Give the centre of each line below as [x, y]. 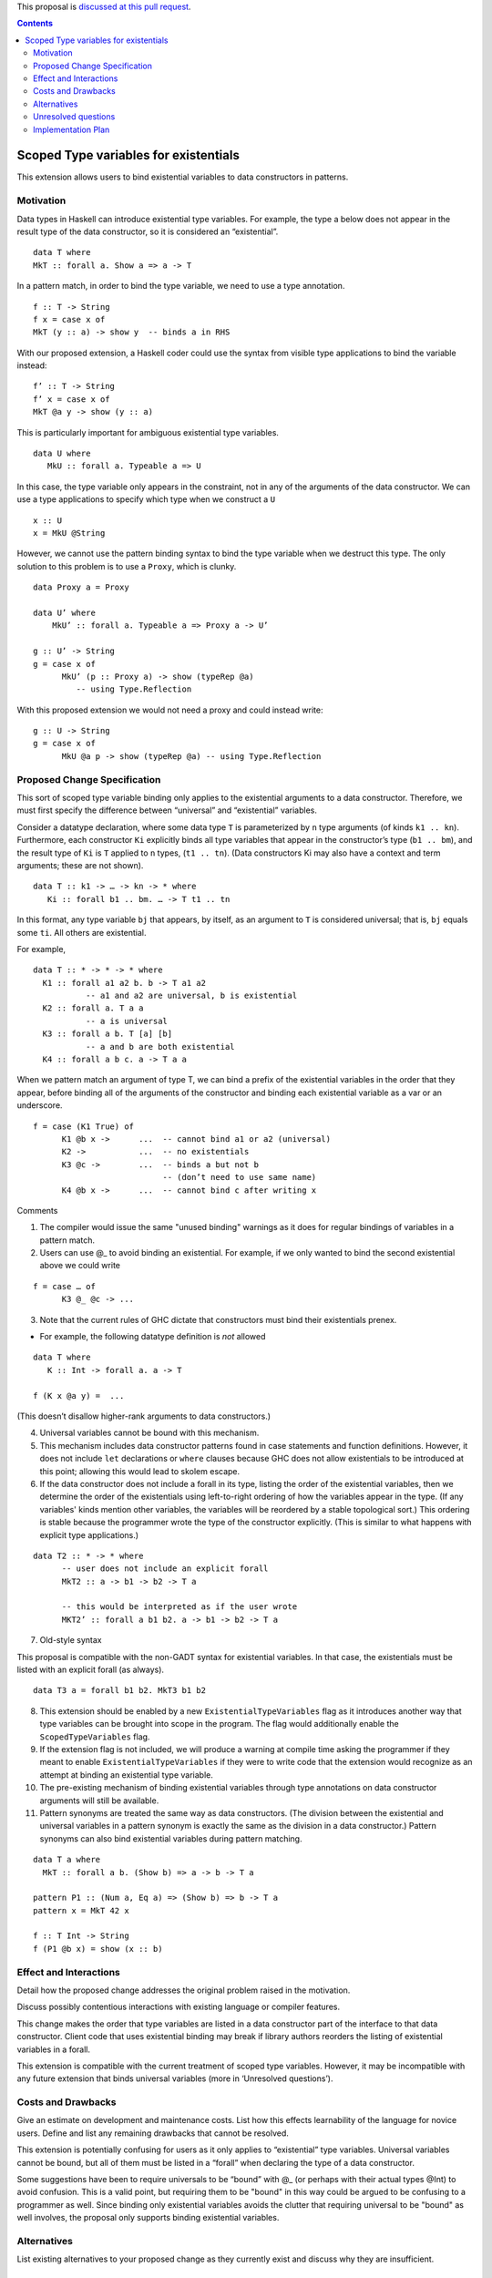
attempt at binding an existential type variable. [127, 1775]
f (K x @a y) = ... [79, 1396]
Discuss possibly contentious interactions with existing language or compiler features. [179, 2007]
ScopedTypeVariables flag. [95, 1737]
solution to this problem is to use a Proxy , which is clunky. [127, 566]
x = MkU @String [69, 533]
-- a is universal [127, 1021]
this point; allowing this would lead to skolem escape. [140, 1471]
